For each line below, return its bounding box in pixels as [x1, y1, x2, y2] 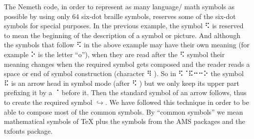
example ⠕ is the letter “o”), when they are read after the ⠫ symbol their [4, 49, 225, 59]
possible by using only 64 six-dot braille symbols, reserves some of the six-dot [4, 11, 236, 21]
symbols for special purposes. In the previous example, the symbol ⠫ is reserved [4, 20, 244, 31]
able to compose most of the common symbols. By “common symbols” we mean [4, 106, 243, 117]
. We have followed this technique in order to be [105, 97, 249, 107]
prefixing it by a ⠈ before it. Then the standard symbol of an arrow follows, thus [4, 87, 247, 98]
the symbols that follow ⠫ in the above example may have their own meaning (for [4, 40, 250, 50]
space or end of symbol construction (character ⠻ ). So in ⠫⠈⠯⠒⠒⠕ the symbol [4, 68, 244, 79]
